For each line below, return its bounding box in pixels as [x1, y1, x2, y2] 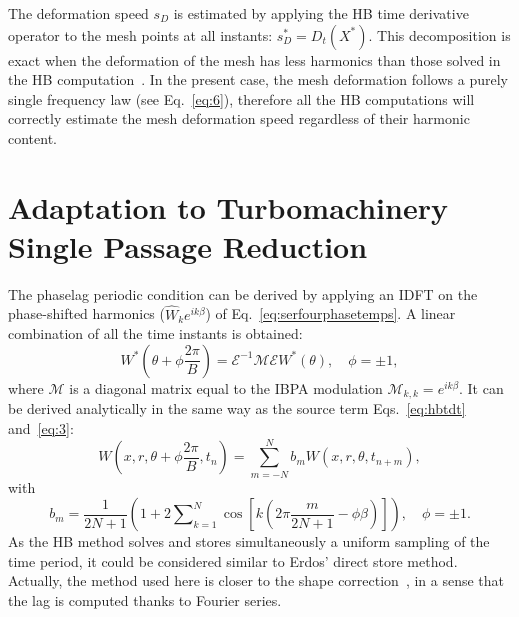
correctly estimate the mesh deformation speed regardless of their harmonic [8, 108, 470, 129]
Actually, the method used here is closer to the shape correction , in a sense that [8, 570, 505, 591]
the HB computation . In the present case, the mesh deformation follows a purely [8, 69, 508, 90]
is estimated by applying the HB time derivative [173, 3, 469, 23]
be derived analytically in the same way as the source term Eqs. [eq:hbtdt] [8, 398, 466, 419]
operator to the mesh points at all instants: [8, 24, 273, 45]
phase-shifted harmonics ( [8, 303, 165, 324]
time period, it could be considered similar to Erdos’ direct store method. [8, 550, 458, 571]
